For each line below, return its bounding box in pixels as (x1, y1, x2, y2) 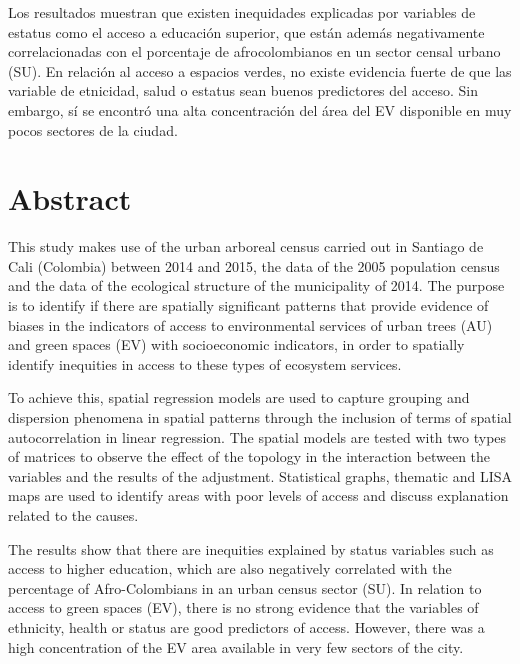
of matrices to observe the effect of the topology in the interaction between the (8, 446, 491, 467)
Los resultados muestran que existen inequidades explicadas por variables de (8, 2, 476, 22)
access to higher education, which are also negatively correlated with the (8, 558, 452, 579)
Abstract (8, 178, 132, 219)
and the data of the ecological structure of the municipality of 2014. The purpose (8, 275, 505, 296)
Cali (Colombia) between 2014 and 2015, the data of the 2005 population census (8, 255, 500, 276)
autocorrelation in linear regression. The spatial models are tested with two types (8, 426, 507, 447)
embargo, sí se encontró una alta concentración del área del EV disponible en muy (8, 99, 512, 120)
